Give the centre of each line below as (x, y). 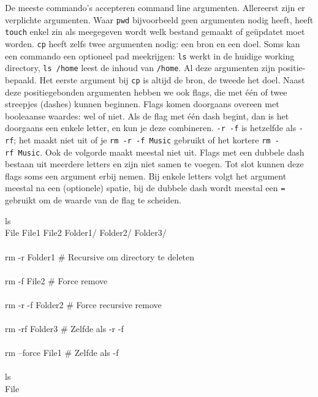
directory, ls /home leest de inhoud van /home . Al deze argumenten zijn (140, 68)
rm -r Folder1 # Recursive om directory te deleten (100, 256)
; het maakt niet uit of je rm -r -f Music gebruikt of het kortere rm (142, 139)
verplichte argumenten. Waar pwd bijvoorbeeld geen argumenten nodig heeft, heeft (159, 19)
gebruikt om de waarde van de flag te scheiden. (93, 200)
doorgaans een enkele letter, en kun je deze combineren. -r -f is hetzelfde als (151, 128)
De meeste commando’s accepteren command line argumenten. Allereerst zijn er (155, 7)
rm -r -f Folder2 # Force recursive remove (83, 304)
